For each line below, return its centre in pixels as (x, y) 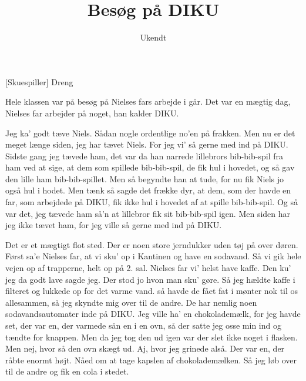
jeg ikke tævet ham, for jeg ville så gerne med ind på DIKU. (114, 225)
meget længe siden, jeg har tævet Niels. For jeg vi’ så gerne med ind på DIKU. (147, 144)
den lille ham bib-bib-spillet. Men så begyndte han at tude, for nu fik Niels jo (144, 178)
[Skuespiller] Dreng (39, 81)
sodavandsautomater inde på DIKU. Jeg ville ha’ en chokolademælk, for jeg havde (153, 314)
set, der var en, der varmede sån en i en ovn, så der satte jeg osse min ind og (143, 325)
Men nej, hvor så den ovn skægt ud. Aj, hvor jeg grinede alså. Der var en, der (145, 348)
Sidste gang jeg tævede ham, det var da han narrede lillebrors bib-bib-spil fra (144, 156)
